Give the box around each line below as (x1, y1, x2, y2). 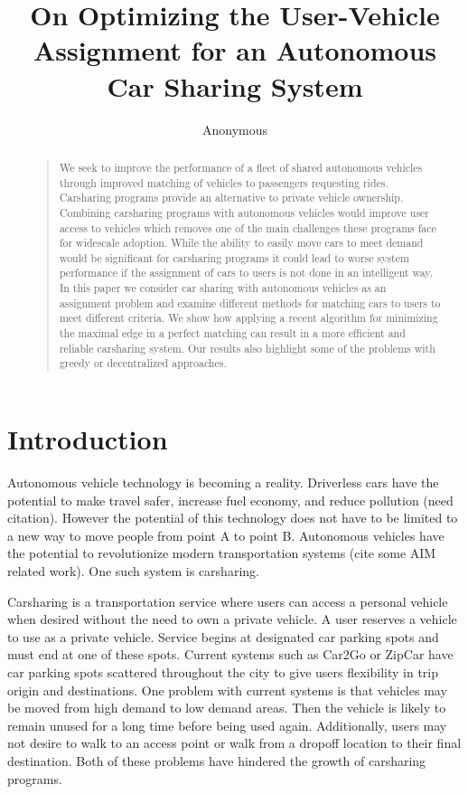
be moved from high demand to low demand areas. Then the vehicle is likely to (7, 698, 446, 717)
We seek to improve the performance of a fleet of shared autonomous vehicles (59, 159, 423, 175)
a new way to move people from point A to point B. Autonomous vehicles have (7, 525, 445, 544)
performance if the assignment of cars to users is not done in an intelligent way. (59, 265, 433, 280)
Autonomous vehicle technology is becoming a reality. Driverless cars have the (7, 473, 439, 492)
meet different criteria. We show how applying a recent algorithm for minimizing (59, 310, 438, 326)
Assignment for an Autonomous (33, 32, 437, 69)
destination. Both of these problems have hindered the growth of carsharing (7, 751, 426, 770)
